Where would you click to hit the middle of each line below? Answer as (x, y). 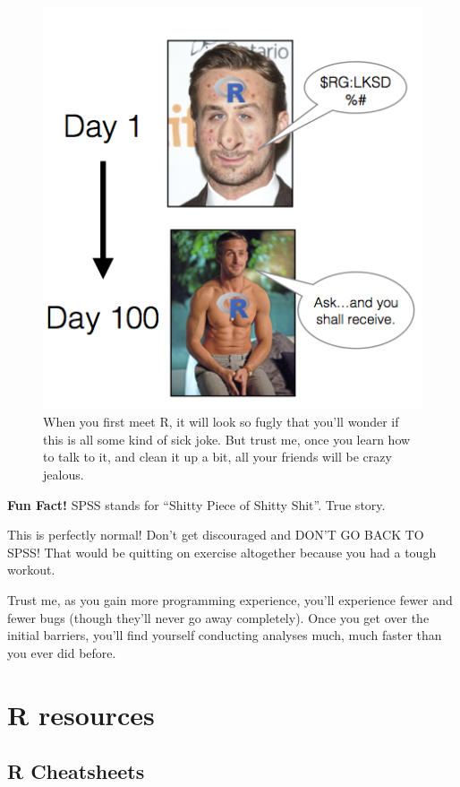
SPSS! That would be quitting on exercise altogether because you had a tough (222, 552)
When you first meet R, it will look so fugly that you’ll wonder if (221, 422)
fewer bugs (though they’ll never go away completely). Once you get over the (218, 617)
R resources (81, 714)
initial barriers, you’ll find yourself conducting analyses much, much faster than (225, 635)
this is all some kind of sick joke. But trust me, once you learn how (227, 439)
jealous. (64, 474)
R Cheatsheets (76, 771)
